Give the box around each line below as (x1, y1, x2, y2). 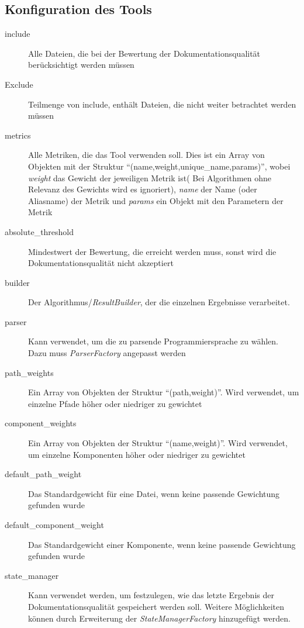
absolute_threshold (5, 225, 74, 237)
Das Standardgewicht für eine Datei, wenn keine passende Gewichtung (28, 487, 280, 499)
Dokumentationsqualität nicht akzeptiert (28, 257, 174, 269)
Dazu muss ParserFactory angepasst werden (28, 347, 186, 359)
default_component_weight (5, 519, 104, 531)
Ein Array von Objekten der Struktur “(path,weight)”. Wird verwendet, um (28, 386, 299, 398)
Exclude (5, 78, 33, 90)
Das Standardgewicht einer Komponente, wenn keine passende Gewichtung (28, 538, 296, 550)
